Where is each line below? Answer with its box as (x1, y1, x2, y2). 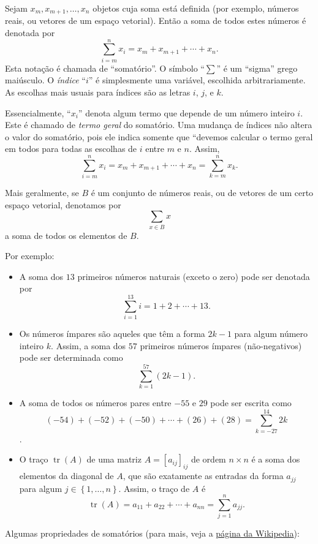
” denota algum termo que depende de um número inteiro (78, 106, 295, 119)
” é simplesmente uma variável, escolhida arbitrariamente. (88, 74, 306, 86)
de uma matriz (86, 453, 142, 466)
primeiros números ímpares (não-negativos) (140, 339, 302, 352)
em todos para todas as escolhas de (5, 142, 137, 155)
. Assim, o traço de (118, 482, 190, 494)
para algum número (234, 327, 308, 340)
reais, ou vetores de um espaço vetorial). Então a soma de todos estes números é (5, 14, 306, 27)
